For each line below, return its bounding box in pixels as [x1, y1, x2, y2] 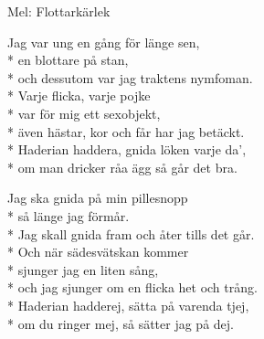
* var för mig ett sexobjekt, [7, 103, 161, 122]
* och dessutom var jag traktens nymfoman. [7, 68, 253, 87]
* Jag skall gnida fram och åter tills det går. [7, 224, 255, 243]
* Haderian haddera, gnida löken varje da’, [7, 140, 247, 159]
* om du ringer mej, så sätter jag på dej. [7, 313, 234, 333]
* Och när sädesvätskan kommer [7, 242, 189, 261]
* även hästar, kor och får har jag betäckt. [7, 122, 245, 141]
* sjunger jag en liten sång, [7, 260, 159, 279]
